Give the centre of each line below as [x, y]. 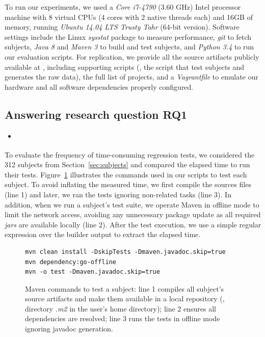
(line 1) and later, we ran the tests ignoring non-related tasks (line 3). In [118, 194]
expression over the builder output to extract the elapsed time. [103, 234]
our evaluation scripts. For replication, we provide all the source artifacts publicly [132, 56]
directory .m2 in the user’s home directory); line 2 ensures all [121, 308]
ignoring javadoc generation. [69, 329]
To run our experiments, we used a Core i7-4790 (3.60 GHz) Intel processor [123, 7]
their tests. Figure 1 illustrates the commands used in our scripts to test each [126, 174]
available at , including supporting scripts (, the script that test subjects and [125, 67]
